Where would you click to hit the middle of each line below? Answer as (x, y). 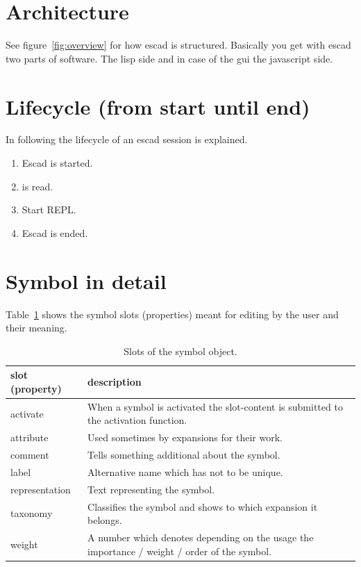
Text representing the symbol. (151, 489)
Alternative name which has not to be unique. (185, 471)
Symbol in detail (86, 280)
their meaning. (36, 328)
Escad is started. (57, 163)
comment (30, 455)
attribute (30, 437)
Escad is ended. (55, 232)
